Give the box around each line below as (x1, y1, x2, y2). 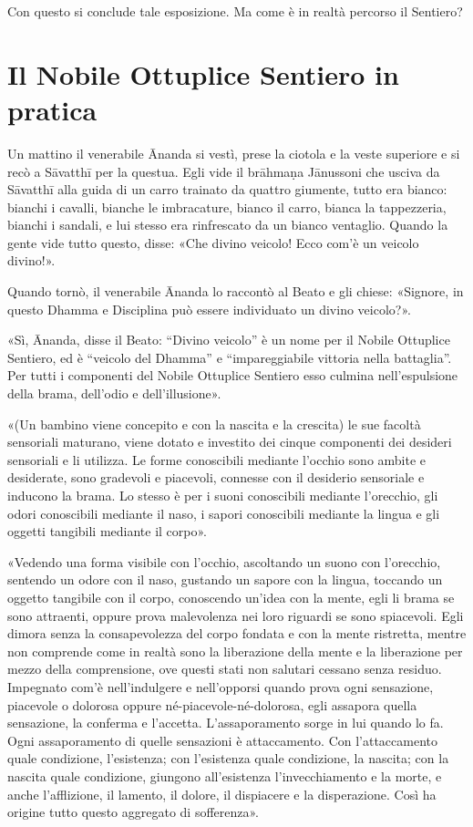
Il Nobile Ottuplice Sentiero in (7, 55, 399, 92)
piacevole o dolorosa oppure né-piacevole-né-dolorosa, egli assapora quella (7, 695, 417, 714)
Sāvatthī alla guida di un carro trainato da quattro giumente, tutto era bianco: (7, 180, 447, 199)
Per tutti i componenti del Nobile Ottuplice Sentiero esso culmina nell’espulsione (7, 366, 458, 385)
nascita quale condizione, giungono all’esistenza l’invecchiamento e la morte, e (7, 766, 442, 785)
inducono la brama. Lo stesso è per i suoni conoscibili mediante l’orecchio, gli (7, 486, 438, 504)
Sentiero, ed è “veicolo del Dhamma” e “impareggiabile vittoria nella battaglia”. (7, 347, 452, 367)
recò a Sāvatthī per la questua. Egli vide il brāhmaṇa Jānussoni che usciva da (7, 161, 440, 181)
